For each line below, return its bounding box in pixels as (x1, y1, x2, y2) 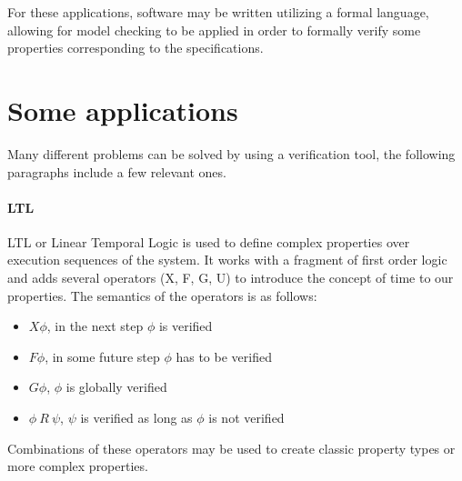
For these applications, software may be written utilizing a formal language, (7, 3, 429, 21)
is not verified (208, 408, 285, 427)
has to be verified (176, 346, 272, 366)
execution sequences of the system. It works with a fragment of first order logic (7, 250, 447, 269)
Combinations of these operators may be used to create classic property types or (7, 438, 456, 457)
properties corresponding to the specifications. (7, 38, 264, 57)
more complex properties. (7, 456, 148, 476)
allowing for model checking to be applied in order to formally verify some (7, 20, 421, 39)
